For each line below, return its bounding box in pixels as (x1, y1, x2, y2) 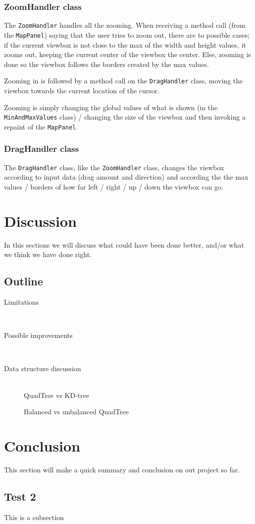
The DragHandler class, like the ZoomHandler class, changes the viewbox (4, 162, 224, 172)
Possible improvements (4, 330, 73, 340)
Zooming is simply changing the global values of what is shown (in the (4, 102, 218, 112)
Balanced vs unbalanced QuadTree (24, 406, 129, 417)
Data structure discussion (4, 363, 81, 374)
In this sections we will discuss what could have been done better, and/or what (4, 239, 244, 250)
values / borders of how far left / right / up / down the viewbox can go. (4, 181, 223, 192)
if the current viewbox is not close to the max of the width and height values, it (4, 39, 246, 50)
